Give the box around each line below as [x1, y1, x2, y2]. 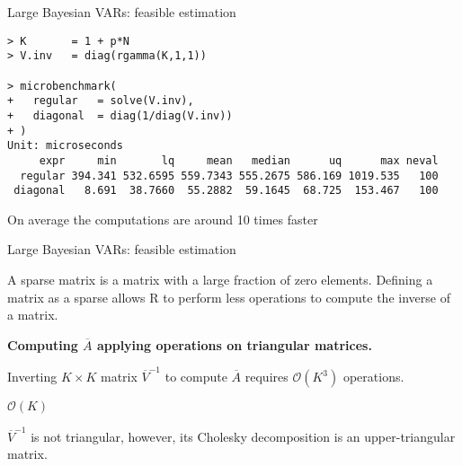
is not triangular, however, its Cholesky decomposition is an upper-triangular [31, 426, 456, 445]
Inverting [7, 367, 58, 386]
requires [244, 367, 289, 386]
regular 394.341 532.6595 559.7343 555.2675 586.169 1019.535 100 [20, 169, 439, 182]
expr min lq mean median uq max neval [39, 154, 439, 167]
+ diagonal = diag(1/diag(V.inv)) [7, 109, 233, 122]
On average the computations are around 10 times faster [7, 209, 318, 228]
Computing [7, 335, 78, 354]
